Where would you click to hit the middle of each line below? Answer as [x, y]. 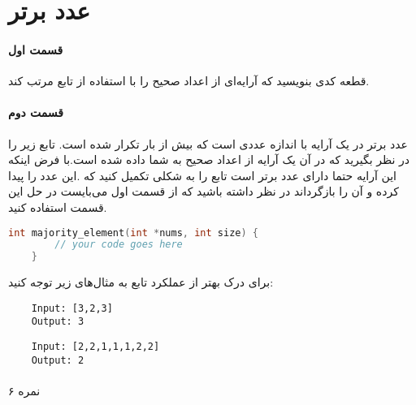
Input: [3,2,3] [72, 308]
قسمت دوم [36, 112]
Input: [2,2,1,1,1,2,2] [95, 347]
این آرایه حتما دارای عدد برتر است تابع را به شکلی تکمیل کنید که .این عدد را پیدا [202, 175]
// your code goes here [119, 245]
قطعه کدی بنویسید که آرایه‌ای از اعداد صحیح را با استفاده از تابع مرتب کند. [189, 81]
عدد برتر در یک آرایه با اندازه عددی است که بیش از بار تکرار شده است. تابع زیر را [208, 143]
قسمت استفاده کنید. [58, 207]
